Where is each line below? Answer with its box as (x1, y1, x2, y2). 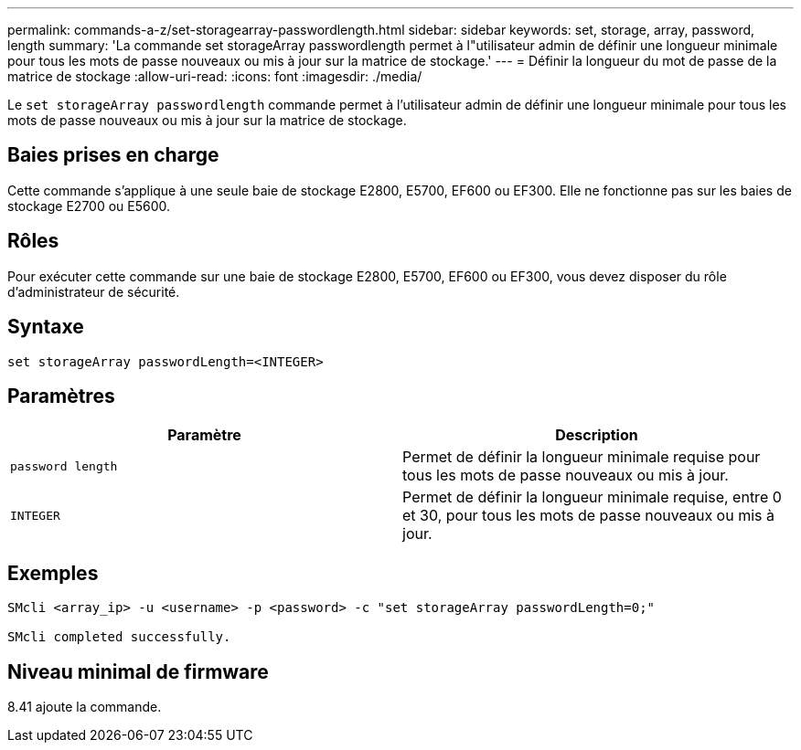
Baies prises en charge (7, 143, 219, 167)
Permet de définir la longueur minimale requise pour (402, 448, 761, 467)
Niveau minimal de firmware (7, 660, 269, 683)
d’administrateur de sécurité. (7, 283, 180, 300)
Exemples (7, 561, 99, 585)
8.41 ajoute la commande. (7, 699, 162, 715)
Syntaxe (7, 315, 84, 339)
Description (555, 426, 638, 445)
